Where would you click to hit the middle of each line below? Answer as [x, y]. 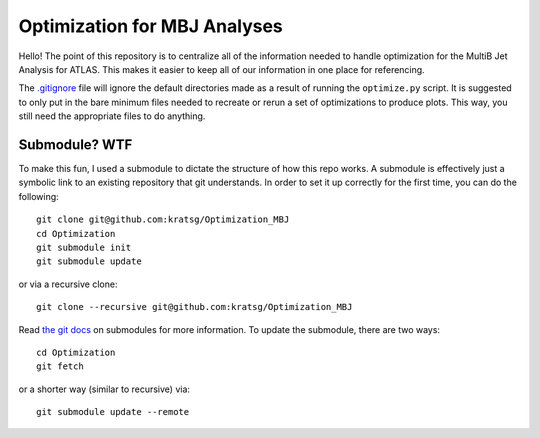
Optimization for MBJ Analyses [151, 26]
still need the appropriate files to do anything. [112, 116]
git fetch [60, 366]
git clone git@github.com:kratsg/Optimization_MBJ [163, 219]
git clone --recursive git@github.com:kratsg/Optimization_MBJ [194, 307]
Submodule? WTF [75, 144]
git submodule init [84, 247]
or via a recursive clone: [68, 284]
